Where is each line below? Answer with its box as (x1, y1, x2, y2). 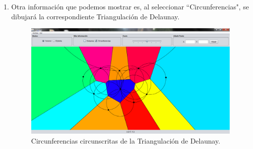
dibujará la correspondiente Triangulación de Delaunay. (11, 11, 180, 21)
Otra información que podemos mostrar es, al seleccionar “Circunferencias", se (11, 1, 249, 11)
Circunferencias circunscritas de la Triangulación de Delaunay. (31, 135, 220, 146)
